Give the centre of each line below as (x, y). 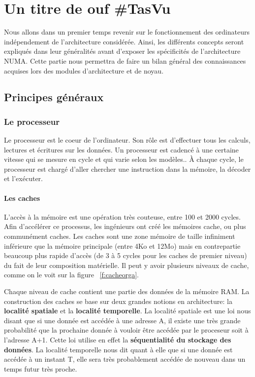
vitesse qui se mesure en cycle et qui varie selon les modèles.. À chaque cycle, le (124, 159)
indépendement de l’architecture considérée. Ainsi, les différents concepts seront (124, 41)
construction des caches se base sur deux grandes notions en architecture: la (118, 301)
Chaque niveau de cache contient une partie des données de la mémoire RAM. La (127, 291)
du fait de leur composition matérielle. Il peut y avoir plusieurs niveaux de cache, (127, 265)
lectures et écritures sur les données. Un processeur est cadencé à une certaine (121, 149)
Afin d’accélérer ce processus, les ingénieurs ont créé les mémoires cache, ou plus (125, 226)
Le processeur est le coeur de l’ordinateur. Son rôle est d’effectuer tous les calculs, (127, 140)
